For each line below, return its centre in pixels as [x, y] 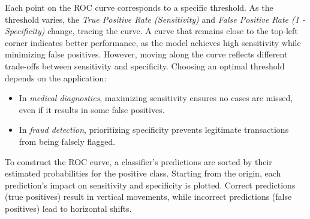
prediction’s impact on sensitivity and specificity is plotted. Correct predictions [150, 185]
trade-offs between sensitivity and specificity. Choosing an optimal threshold [145, 66]
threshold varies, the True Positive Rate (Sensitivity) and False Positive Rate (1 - [155, 19]
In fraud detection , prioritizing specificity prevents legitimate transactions [154, 130]
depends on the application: [56, 77]
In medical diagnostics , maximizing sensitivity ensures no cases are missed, [156, 98]
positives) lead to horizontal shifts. [68, 208]
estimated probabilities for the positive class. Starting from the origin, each [143, 173]
